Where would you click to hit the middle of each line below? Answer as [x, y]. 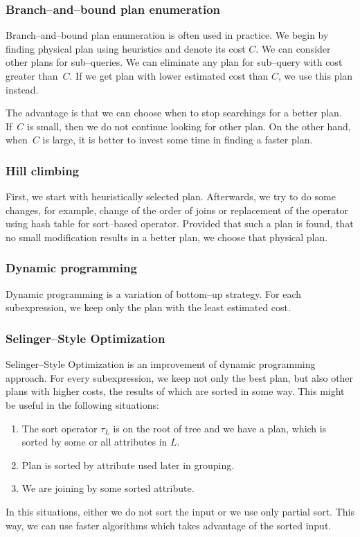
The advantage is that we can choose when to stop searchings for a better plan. [174, 113]
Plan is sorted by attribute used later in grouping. [128, 465]
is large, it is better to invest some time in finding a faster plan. [178, 140]
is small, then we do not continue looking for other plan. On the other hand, [189, 126]
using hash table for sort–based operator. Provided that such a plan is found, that [180, 223]
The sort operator [60, 428]
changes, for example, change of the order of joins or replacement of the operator [177, 210]
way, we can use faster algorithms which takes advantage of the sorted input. [169, 525]
